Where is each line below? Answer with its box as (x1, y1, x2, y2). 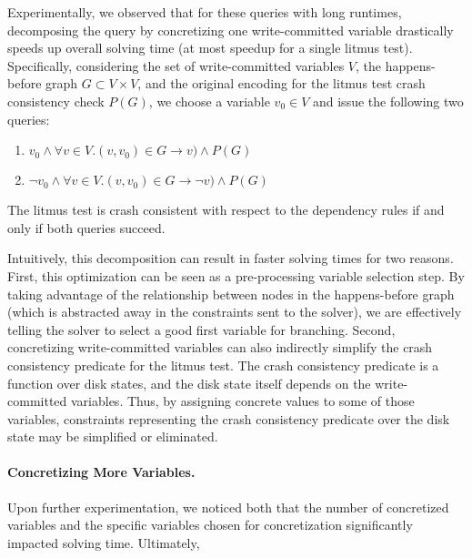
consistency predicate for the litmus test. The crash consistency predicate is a (7, 355, 439, 374)
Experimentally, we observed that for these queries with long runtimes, (7, 3, 402, 21)
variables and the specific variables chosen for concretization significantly (7, 515, 413, 534)
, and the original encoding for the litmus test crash (137, 74, 426, 93)
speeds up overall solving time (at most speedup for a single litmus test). (7, 38, 413, 57)
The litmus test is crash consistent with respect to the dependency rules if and (7, 200, 445, 219)
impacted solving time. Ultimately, (7, 533, 200, 552)
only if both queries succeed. (7, 218, 166, 237)
